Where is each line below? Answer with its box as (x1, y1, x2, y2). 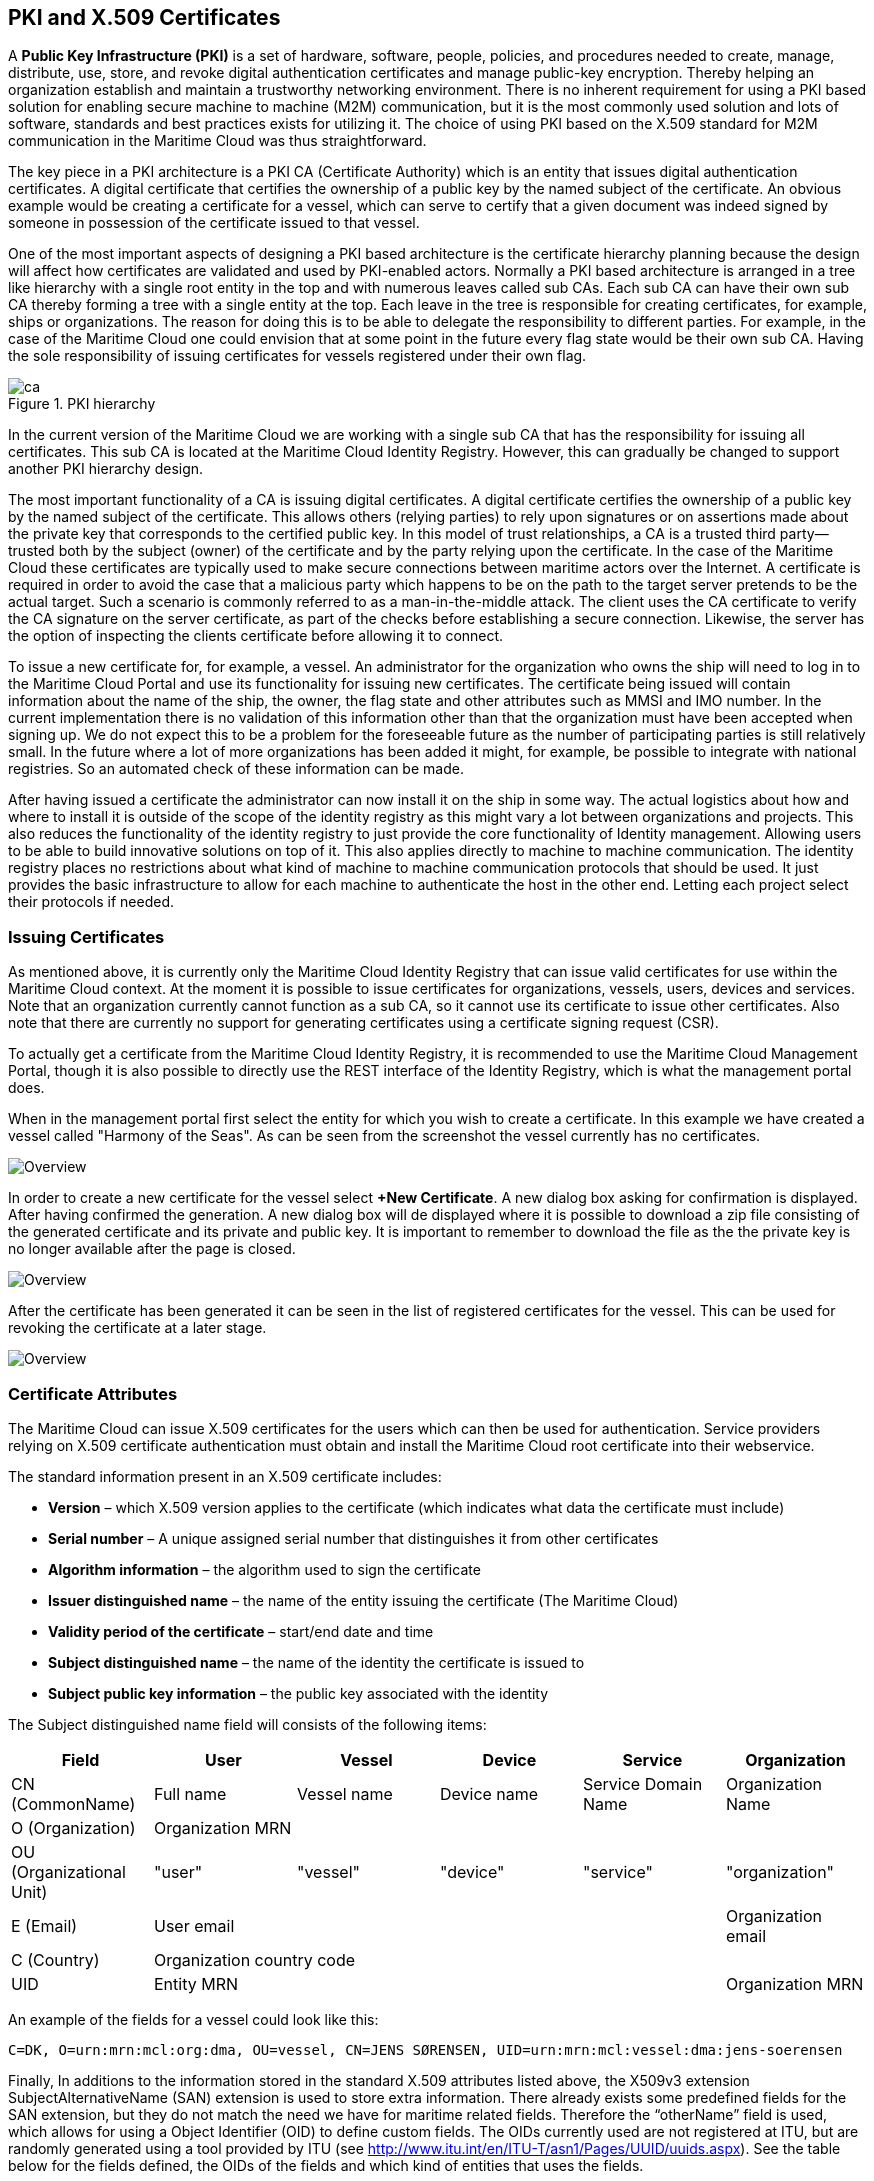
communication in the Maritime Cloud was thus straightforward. (8, 132, 427, 150)
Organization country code (153, 1949, 356, 1970)
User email (153, 1915, 235, 1936)
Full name (153, 1783, 227, 1804)
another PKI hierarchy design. (8, 460, 204, 478)
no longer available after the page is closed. (8, 1240, 296, 1258)
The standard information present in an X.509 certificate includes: (8, 1467, 442, 1485)
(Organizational (11, 1861, 126, 1882)
